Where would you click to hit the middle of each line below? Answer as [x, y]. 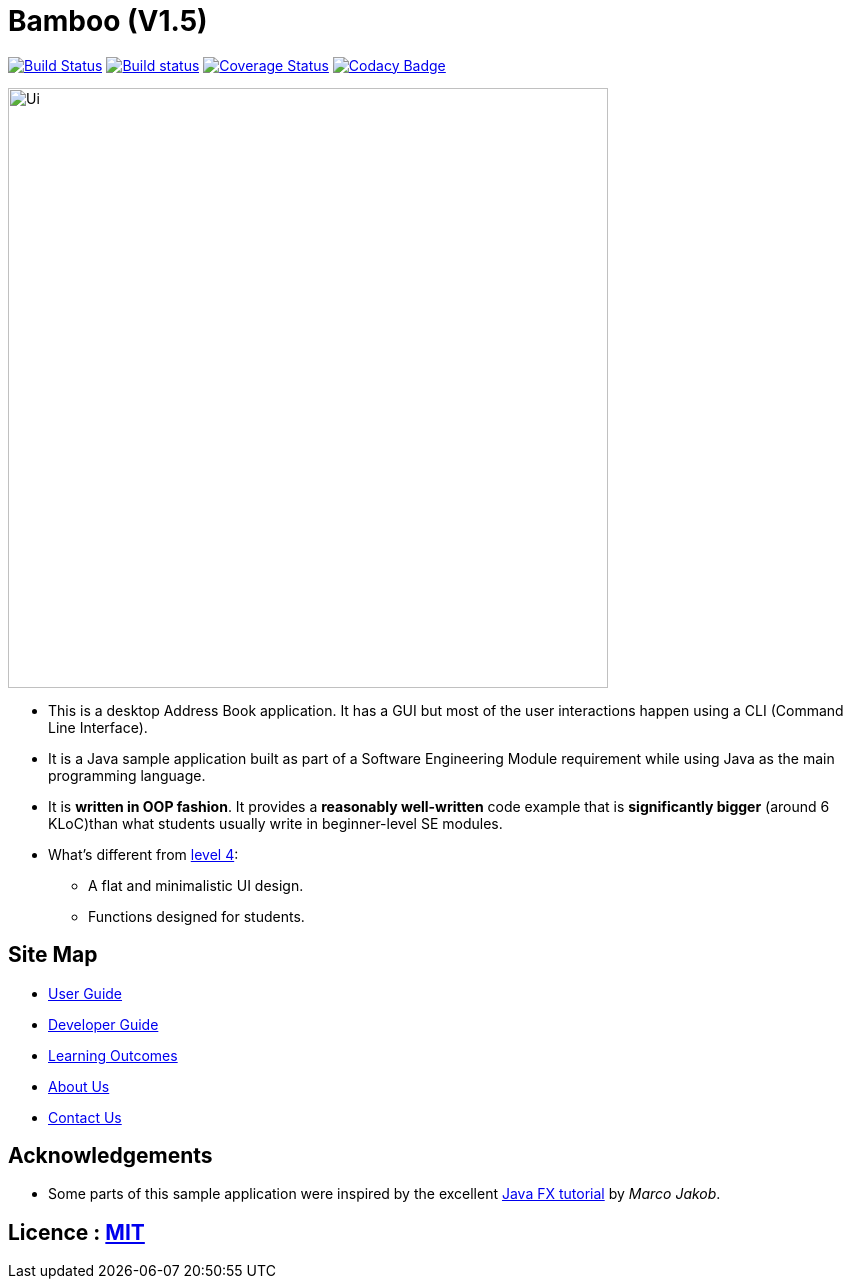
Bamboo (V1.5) [108, 21]
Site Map [53, 955]
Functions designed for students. [196, 916]
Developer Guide [103, 1024]
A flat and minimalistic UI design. [196, 885]
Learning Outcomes [113, 1055]
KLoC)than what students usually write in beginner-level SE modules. [275, 823]
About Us [79, 1086]
